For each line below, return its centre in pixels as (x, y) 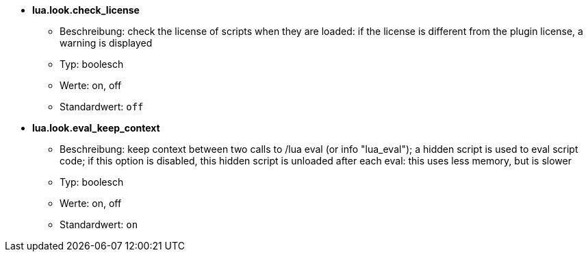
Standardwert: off (102, 107)
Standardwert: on (99, 224)
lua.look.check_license (86, 10)
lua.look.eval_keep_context (96, 128)
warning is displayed (106, 43)
